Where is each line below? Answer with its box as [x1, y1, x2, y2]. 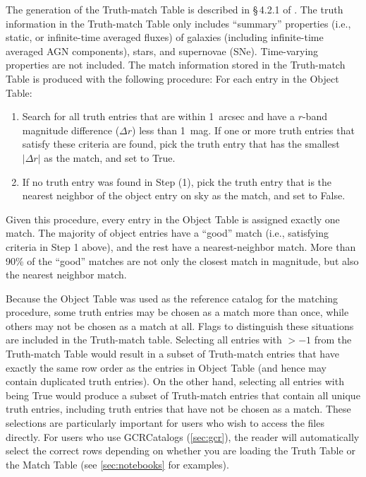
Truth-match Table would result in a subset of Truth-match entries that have [6, 346, 339, 361]
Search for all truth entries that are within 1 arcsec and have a [22, 109, 295, 124]
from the [314, 332, 352, 347]
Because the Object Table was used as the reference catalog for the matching [6, 290, 338, 305]
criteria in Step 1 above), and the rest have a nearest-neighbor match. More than [6, 239, 356, 254]
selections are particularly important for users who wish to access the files [6, 416, 324, 430]
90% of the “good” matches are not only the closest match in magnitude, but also [6, 253, 359, 268]
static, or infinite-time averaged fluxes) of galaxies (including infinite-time [6, 30, 324, 45]
